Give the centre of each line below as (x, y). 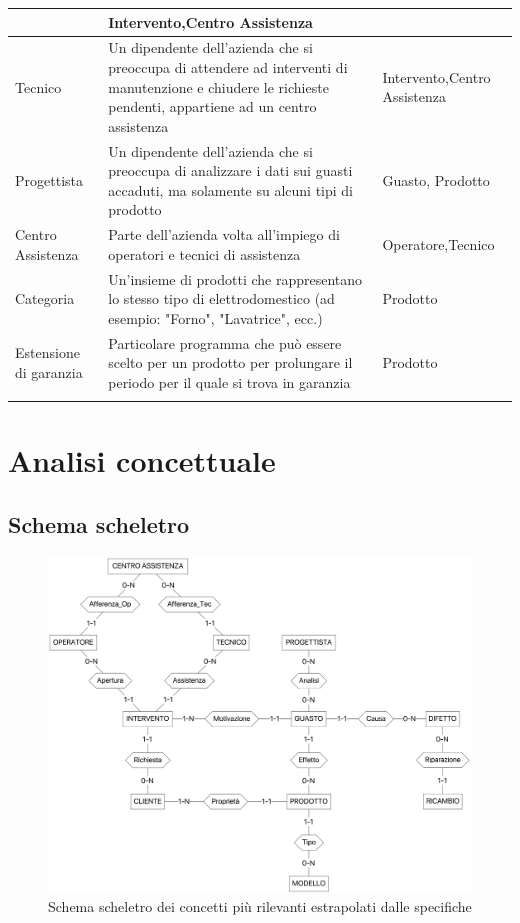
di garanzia (49, 372)
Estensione (47, 352)
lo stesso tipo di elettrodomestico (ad (221, 298)
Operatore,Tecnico (438, 243)
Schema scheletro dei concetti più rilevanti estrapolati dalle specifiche (260, 906)
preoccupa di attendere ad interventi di (228, 66)
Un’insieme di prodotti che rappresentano (235, 278)
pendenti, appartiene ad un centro (212, 106)
